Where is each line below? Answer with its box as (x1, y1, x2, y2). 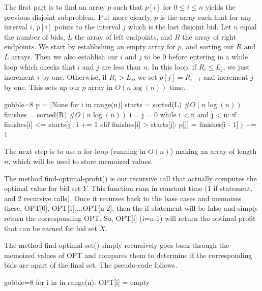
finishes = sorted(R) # (4, 109, 75, 119)
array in (88, 82, 113, 92)
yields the (205, 2, 236, 12)
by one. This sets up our (4, 82, 80, 92)
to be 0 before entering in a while (144, 51, 248, 61)
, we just (223, 61, 250, 72)
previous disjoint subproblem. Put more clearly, (4, 11, 152, 22)
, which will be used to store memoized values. (8, 156, 153, 167)
